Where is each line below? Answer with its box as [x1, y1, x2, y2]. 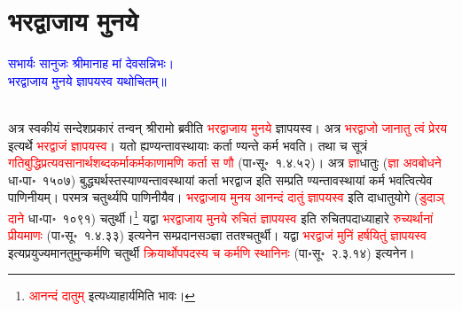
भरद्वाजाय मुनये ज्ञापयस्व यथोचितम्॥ [8, 71, 167, 89]
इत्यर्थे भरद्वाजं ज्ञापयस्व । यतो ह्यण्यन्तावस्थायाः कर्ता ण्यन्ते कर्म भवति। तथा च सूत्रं [8, 136, 368, 154]
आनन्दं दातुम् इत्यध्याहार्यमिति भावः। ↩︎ [28, 286, 196, 305]
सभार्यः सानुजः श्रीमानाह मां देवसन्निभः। [8, 54, 175, 73]
